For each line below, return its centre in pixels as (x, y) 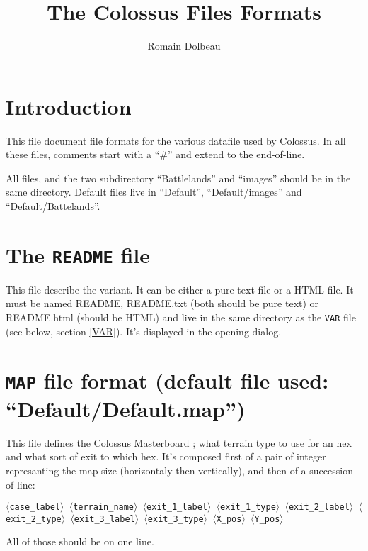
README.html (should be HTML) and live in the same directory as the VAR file (181, 317)
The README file (78, 254)
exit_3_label (104, 519)
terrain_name (104, 507)
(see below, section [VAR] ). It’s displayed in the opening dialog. (144, 331)
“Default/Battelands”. (53, 206)
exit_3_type (176, 519)
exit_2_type (34, 519)
